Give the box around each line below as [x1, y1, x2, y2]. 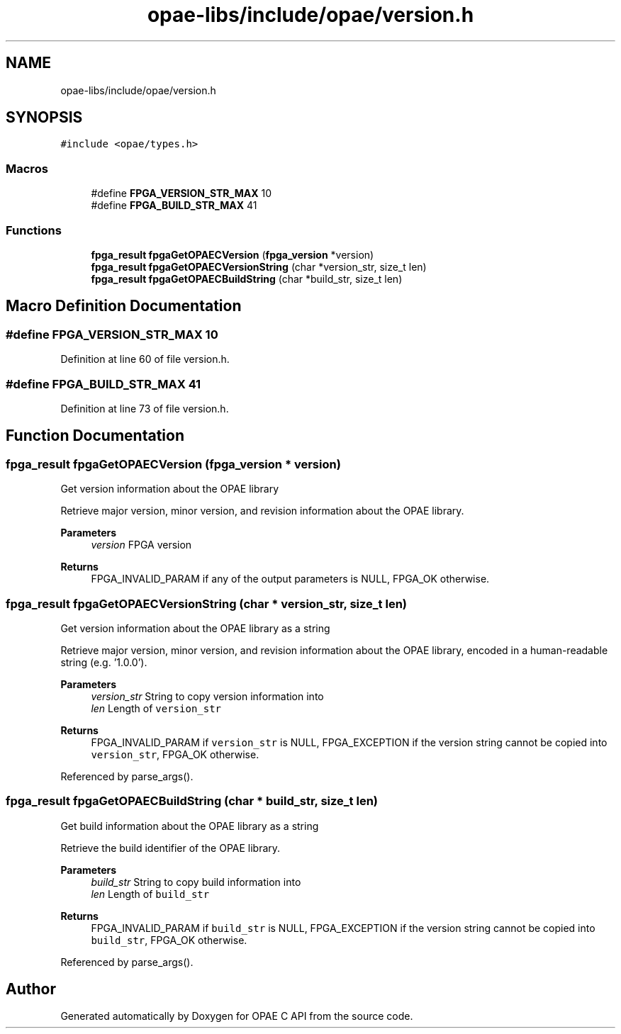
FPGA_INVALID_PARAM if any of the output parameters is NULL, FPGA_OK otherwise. [91, 573, 490, 585]
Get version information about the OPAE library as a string [60, 622, 330, 634]
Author [6, 980, 56, 999]
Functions [6, 223, 62, 237]
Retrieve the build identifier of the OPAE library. [60, 841, 281, 854]
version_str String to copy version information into [91, 690, 324, 702]
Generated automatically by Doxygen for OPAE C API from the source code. [60, 1010, 413, 1023]
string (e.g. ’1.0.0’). [60, 656, 147, 668]
